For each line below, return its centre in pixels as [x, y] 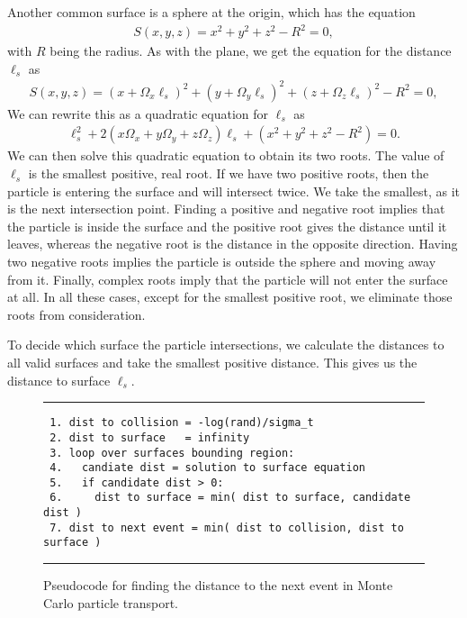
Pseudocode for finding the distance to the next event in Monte [218, 585]
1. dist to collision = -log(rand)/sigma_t [182, 423]
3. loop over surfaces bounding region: [172, 453]
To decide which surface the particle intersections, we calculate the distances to [226, 345]
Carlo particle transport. [111, 602]
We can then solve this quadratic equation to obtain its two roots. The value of [226, 155]
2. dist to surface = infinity [150, 437]
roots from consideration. [76, 314]
